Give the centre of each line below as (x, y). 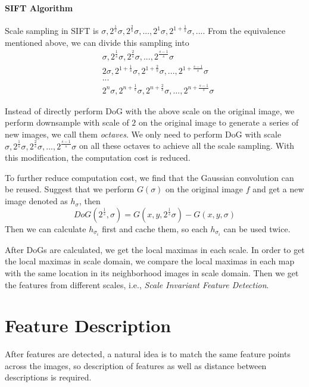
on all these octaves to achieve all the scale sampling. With (187, 146)
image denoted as (36, 201)
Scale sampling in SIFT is (52, 31)
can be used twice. (257, 228)
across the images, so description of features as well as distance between (136, 365)
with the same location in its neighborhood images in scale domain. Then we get (152, 272)
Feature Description (88, 325)
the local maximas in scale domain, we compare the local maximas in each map (150, 261)
